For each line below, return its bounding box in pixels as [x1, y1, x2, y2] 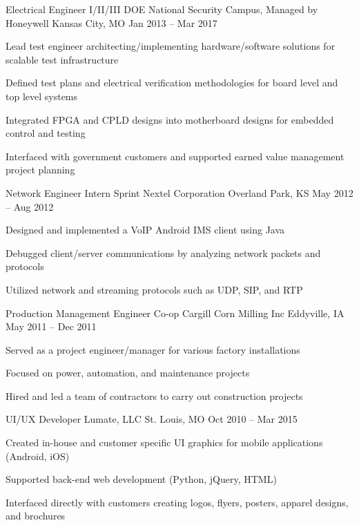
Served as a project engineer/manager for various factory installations [6, 342, 300, 356]
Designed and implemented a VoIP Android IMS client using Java [6, 222, 285, 237]
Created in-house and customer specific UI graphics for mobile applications [6, 435, 323, 450]
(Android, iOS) [6, 448, 70, 463]
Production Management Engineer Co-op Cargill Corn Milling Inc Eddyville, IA [6, 305, 345, 320]
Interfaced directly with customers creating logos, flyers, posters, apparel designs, [6, 495, 349, 509]
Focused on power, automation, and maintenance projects [6, 365, 250, 380]
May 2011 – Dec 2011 [6, 319, 97, 334]
